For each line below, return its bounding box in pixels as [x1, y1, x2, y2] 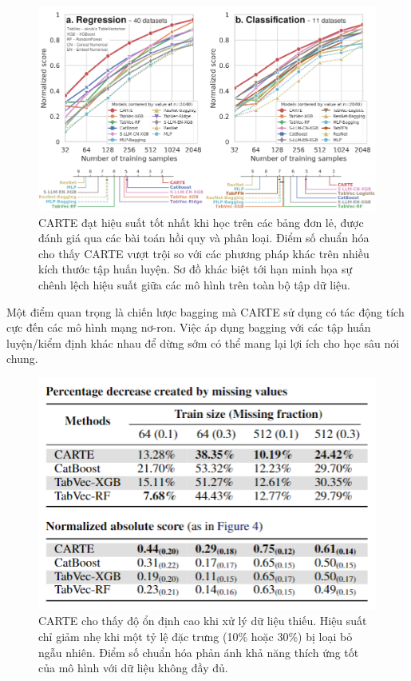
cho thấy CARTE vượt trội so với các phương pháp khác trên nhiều [38, 245, 370, 261]
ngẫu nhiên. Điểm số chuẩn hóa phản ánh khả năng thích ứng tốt [38, 643, 359, 660]
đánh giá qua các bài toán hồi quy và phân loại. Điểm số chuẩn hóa [38, 229, 370, 246]
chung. [6, 350, 38, 367]
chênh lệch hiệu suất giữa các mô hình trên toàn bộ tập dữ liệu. [38, 276, 350, 293]
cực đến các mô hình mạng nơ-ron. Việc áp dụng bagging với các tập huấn [6, 319, 371, 336]
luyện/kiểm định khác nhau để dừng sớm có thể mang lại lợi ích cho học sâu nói [6, 334, 400, 351]
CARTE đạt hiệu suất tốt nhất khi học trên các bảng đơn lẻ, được [38, 213, 364, 230]
